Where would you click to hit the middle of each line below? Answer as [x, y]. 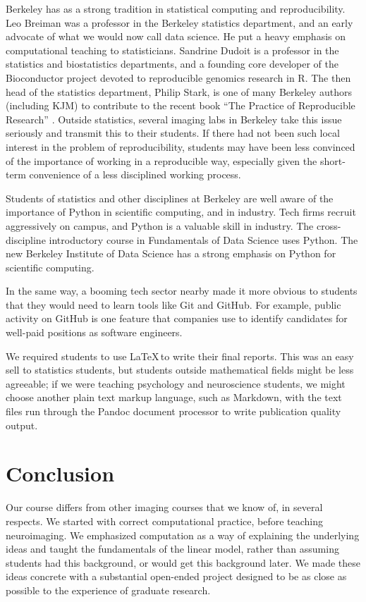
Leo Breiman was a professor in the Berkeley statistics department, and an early [179, 22]
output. [22, 425]
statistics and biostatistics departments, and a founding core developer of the [172, 64]
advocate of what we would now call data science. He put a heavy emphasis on [176, 36]
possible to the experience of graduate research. [108, 590]
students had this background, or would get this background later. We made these [183, 562]
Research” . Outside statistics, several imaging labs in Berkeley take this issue [174, 119]
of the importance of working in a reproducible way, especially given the [161, 160]
